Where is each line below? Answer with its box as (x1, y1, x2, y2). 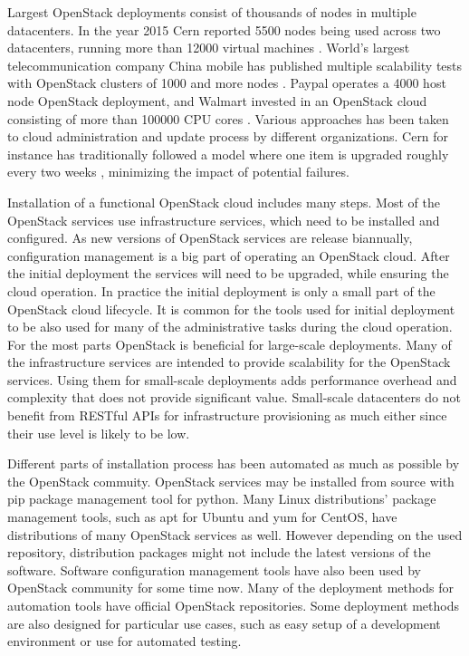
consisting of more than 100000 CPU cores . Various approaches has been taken (7, 109, 449, 128)
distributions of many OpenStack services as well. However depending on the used (7, 525, 463, 544)
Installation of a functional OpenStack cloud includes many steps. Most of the (7, 192, 440, 211)
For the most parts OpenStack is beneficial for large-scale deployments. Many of (7, 334, 452, 353)
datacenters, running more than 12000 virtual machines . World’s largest (7, 38, 410, 57)
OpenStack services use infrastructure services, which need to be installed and (7, 210, 440, 229)
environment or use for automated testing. (7, 632, 242, 651)
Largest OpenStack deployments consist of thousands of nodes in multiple (7, 3, 416, 21)
